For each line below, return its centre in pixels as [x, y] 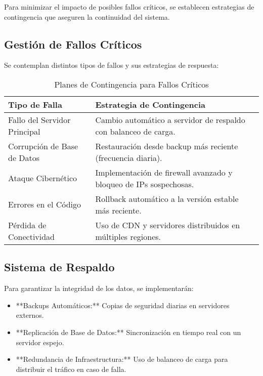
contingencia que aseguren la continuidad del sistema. [87, 16]
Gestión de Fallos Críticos [73, 44]
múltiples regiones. [128, 236]
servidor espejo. [40, 342]
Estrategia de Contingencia [150, 104]
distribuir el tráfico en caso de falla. [71, 369]
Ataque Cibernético [43, 178]
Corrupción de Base [43, 146]
